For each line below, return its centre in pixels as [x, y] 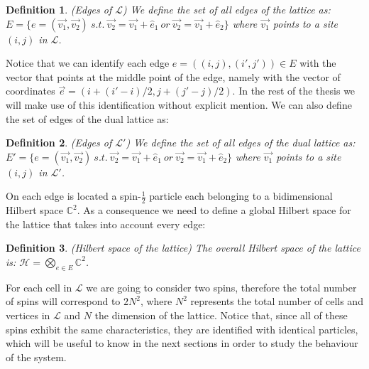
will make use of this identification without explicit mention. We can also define [179, 104]
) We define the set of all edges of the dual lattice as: [241, 143]
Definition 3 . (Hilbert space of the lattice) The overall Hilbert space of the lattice [183, 248]
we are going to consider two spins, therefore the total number [221, 287]
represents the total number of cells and [277, 301]
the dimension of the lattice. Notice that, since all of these [221, 315]
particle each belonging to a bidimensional [241, 196]
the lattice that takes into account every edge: [106, 224]
